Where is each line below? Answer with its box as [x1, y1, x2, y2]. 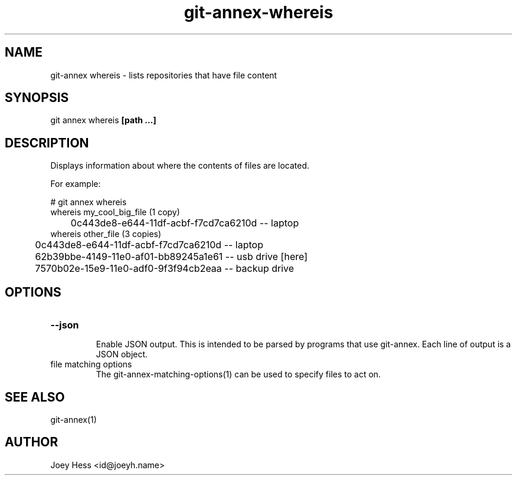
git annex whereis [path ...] [50, 115, 156, 126]
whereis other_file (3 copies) [50, 229, 162, 239]
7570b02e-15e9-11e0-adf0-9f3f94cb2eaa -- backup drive [35, 262, 295, 275]
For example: [50, 179, 101, 189]
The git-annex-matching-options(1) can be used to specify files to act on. [96, 369, 381, 380]
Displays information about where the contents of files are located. [50, 160, 309, 171]
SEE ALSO [5, 389, 65, 405]
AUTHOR [5, 435, 58, 450]
